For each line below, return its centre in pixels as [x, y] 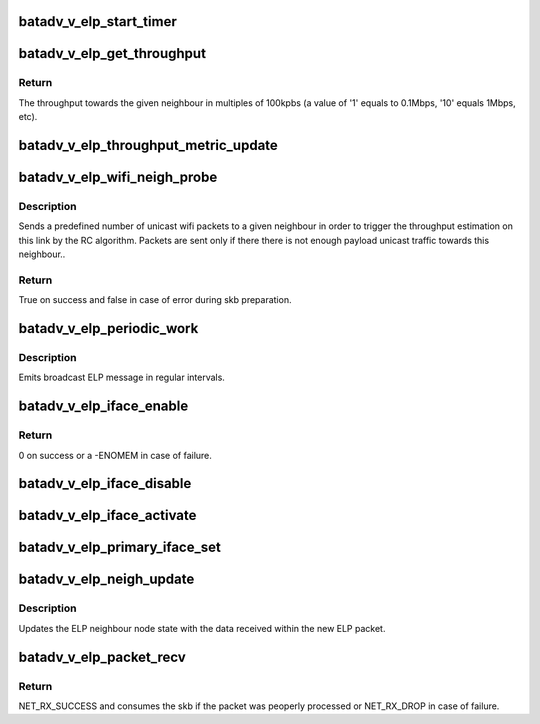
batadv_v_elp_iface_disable [105, 483]
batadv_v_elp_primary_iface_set [120, 547]
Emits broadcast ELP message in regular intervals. [121, 377]
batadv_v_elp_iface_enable [103, 406]
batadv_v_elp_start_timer [97, 21]
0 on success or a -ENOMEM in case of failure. [115, 455]
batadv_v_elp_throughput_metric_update [148, 145]
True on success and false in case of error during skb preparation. [155, 300]
